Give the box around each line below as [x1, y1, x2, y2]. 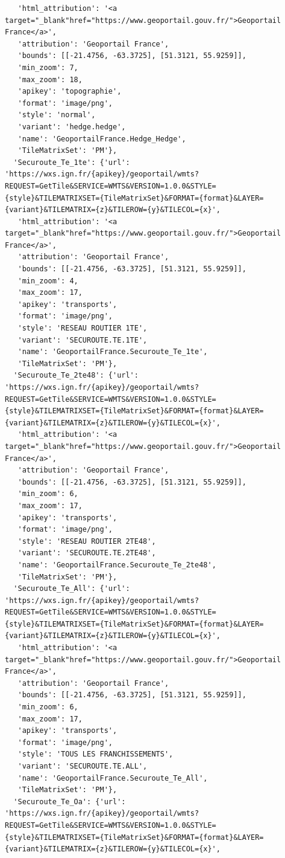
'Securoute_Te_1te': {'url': [13, 158, 130, 167]
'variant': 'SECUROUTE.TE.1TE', [17, 335, 148, 344]
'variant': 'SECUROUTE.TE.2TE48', [17, 549, 156, 558]
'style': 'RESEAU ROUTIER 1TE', [17, 324, 148, 333]
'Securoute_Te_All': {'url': [13, 584, 130, 593]
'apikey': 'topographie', [17, 87, 122, 96]
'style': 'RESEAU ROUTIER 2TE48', [17, 537, 156, 546]
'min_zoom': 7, [17, 63, 78, 72]
